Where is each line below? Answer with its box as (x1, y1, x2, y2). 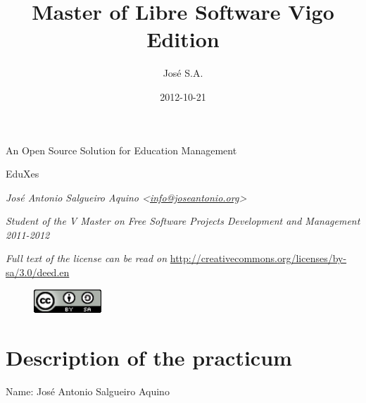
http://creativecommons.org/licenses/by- (170, 251, 347, 266)
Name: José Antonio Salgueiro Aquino (6, 384, 170, 399)
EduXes (6, 166, 39, 181)
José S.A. (163, 66, 203, 80)
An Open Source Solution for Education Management (6, 142, 237, 157)
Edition (146, 25, 220, 54)
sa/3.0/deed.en (6, 265, 70, 280)
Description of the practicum (6, 343, 292, 372)
